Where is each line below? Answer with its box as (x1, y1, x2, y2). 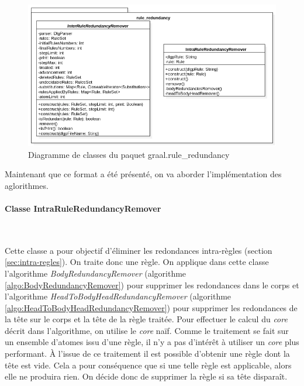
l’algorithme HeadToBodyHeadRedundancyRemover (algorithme (5, 290, 232, 302)
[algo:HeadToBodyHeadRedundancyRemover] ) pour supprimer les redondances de (5, 301, 298, 313)
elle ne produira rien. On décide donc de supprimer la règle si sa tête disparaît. (5, 370, 288, 382)
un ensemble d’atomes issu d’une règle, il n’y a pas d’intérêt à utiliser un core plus (5, 336, 299, 348)
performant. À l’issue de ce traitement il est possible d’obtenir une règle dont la (5, 347, 290, 360)
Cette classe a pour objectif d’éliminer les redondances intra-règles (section (5, 244, 272, 256)
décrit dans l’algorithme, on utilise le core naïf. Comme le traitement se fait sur (5, 324, 289, 336)
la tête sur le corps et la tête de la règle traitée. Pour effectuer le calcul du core (5, 313, 288, 325)
